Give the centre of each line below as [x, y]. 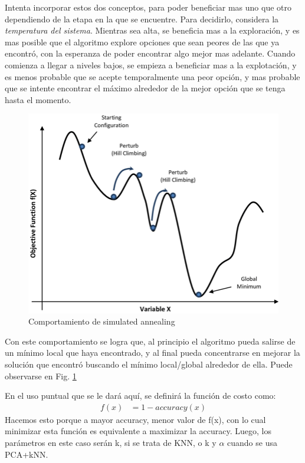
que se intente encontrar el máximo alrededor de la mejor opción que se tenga [145, 88]
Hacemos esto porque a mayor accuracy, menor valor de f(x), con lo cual [135, 419]
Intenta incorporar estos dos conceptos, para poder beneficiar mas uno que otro [148, 7]
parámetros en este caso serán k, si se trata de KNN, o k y [111, 442]
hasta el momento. [38, 99]
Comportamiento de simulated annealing [102, 321]
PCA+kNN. [27, 454]
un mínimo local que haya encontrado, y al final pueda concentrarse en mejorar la [152, 353]
